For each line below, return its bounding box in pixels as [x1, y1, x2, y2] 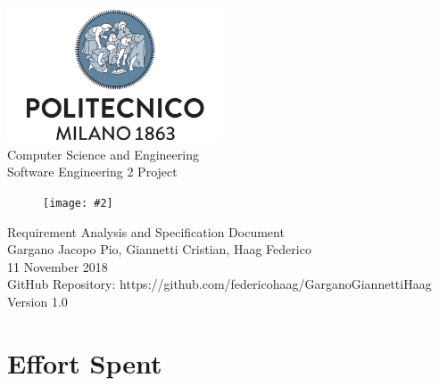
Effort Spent [7, 344, 162, 381]
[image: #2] [43, 196, 113, 209]
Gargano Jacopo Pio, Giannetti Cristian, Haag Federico [7, 240, 311, 259]
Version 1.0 [7, 292, 68, 310]
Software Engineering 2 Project [7, 162, 178, 181]
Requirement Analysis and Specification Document [7, 222, 285, 241]
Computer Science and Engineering [7, 144, 199, 163]
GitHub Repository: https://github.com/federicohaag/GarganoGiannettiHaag [7, 275, 432, 293]
